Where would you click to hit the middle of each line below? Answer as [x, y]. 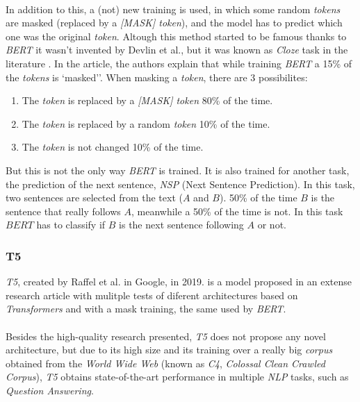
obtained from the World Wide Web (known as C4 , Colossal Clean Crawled [165, 363]
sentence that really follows [63, 211]
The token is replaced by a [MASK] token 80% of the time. [147, 100]
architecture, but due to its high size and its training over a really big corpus [169, 350]
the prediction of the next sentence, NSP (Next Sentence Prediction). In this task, [180, 184]
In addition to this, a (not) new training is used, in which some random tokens [173, 9]
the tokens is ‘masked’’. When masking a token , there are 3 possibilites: [157, 77]
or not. [272, 225]
